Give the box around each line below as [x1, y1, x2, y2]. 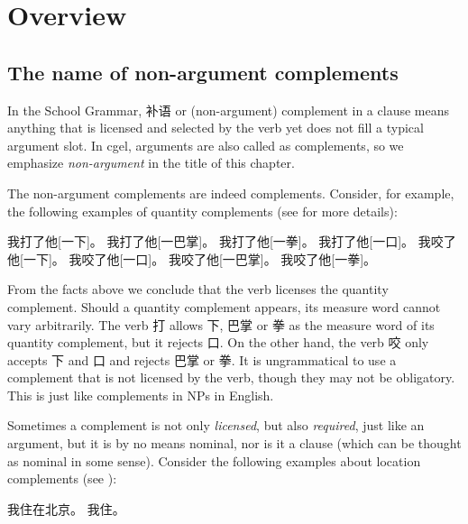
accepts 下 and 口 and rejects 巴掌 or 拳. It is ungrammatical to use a [7, 350, 397, 369]
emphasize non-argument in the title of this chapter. [7, 153, 295, 172]
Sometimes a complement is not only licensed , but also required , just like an [7, 416, 425, 435]
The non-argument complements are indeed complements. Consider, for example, [7, 183, 454, 202]
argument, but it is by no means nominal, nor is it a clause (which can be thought [7, 434, 462, 453]
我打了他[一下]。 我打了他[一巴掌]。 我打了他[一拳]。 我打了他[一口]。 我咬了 [7, 232, 456, 251]
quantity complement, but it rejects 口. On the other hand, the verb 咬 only [7, 333, 429, 352]
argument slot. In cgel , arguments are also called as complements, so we [7, 135, 404, 154]
